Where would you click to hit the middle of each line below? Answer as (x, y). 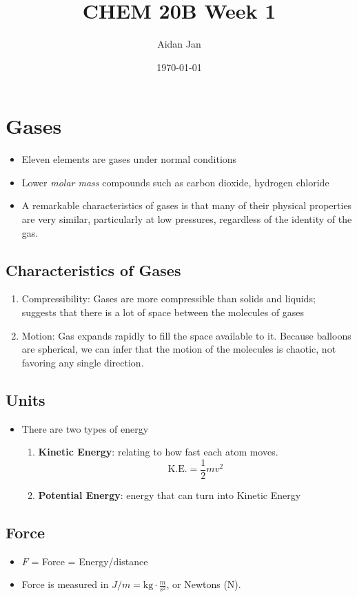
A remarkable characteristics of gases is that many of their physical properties (187, 205)
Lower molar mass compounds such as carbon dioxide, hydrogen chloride (175, 182)
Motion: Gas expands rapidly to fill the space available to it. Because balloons (186, 335)
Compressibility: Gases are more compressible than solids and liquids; (169, 298)
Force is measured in (65, 584)
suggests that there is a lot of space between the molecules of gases (163, 312)
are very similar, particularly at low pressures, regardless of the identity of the (187, 219)
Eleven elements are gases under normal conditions (129, 159)
